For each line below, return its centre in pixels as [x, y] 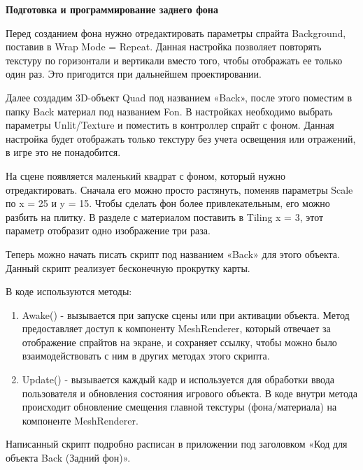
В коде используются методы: [69, 291]
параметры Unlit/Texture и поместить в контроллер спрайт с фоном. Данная [170, 125]
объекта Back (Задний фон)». [68, 458]
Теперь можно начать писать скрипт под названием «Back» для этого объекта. [173, 254]
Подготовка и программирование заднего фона [112, 9]
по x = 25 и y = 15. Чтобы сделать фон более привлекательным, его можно [168, 203]
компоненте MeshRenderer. [80, 420]
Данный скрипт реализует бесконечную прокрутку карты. [128, 268]
